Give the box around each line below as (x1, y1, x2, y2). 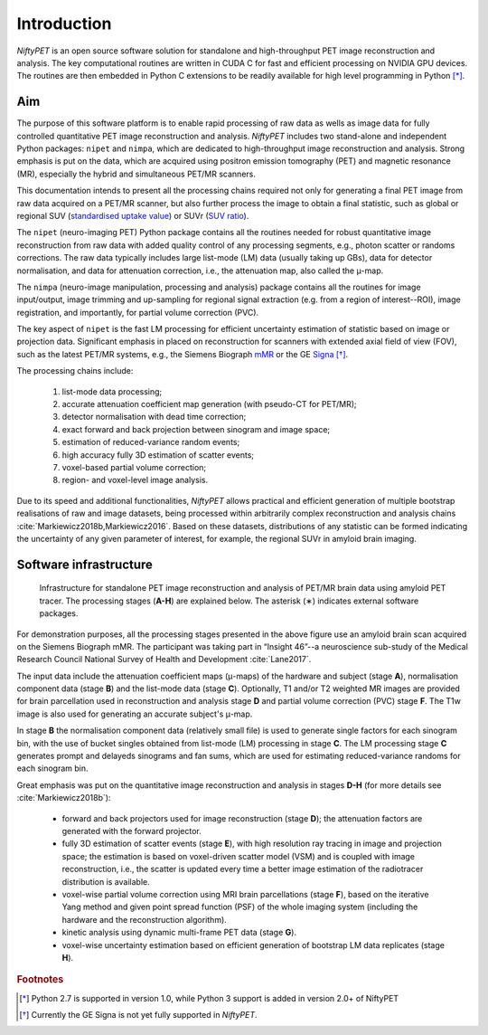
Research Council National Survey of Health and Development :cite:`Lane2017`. (16, 654, 312, 665)
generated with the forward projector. (61, 826, 202, 836)
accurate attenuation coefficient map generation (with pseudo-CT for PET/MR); (61, 399, 357, 410)
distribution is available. (61, 876, 150, 887)
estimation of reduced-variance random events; (61, 437, 240, 448)
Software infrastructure (16, 556, 154, 572)
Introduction (16, 14, 112, 33)
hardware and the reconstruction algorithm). (61, 914, 228, 925)
